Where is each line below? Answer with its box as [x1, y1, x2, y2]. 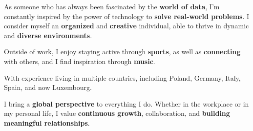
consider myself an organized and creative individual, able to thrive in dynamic [4, 21, 249, 31]
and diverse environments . [4, 30, 92, 40]
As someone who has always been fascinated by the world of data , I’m [4, 1, 220, 11]
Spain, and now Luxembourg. [4, 82, 92, 92]
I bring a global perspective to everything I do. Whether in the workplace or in [4, 98, 249, 109]
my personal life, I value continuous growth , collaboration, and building [4, 108, 230, 118]
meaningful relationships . [4, 117, 90, 128]
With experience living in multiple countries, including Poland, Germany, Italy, [4, 72, 241, 83]
